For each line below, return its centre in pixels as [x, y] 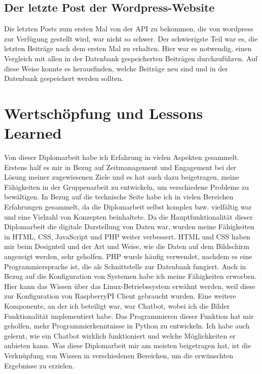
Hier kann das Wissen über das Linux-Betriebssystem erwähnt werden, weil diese [130, 286]
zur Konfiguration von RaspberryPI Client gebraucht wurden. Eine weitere [120, 296]
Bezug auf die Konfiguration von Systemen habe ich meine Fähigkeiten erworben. [130, 276]
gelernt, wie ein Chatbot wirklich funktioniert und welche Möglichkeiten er [120, 335]
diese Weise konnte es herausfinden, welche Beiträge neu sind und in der [116, 68]
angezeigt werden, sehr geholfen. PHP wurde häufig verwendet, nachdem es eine [128, 256]
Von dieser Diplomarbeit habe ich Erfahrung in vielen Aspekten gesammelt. [122, 157]
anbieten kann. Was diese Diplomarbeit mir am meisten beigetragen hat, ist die [128, 345]
